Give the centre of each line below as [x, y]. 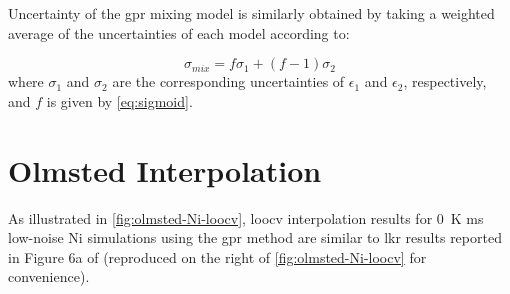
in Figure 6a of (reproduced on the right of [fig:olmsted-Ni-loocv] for [217, 256]
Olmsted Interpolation [165, 169]
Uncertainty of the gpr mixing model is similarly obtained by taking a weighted [251, 13]
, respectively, [445, 81]
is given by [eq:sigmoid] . [119, 100]
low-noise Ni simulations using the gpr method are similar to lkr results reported [255, 237]
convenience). [49, 276]
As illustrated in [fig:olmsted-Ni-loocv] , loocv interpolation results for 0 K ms [246, 217]
